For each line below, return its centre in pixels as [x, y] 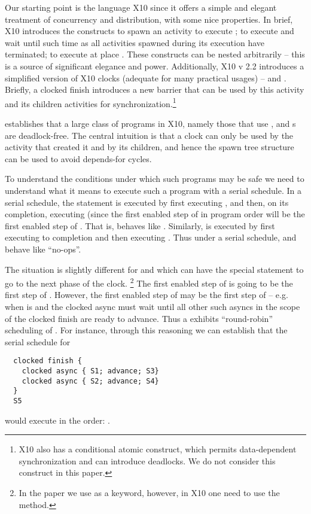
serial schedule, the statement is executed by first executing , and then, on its [147, 202]
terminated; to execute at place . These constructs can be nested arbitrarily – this [155, 54]
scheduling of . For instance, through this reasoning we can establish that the [146, 330]
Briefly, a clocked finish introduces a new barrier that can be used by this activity [155, 89]
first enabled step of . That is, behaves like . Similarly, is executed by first [140, 225]
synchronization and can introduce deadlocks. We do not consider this [147, 460]
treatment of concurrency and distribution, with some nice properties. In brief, [149, 19]
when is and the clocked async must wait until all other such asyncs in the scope [153, 306]
